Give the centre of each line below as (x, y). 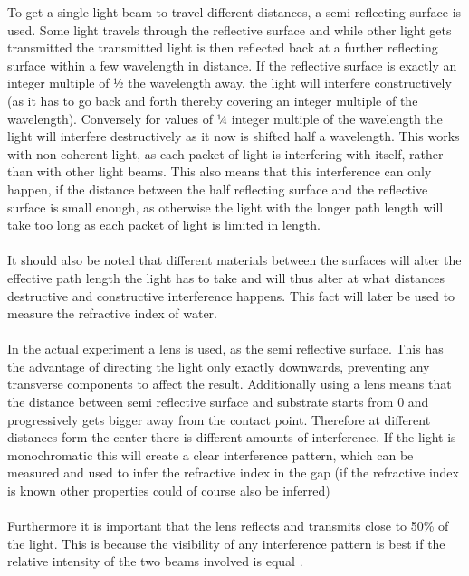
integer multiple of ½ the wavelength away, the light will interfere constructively (230, 83)
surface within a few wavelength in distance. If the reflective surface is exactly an (232, 65)
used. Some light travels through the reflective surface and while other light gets (230, 29)
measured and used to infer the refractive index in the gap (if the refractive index (233, 472)
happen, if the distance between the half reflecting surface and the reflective (218, 189)
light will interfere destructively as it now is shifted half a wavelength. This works (234, 136)
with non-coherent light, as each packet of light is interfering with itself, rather (225, 153)
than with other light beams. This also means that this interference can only (220, 171)
